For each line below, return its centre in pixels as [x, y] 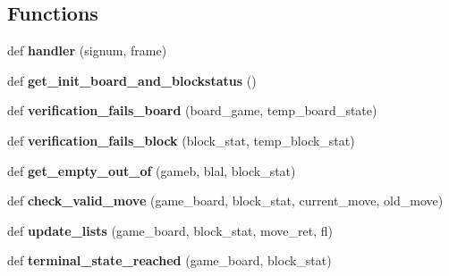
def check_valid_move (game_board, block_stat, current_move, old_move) [225, 201]
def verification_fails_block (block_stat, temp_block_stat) [181, 140]
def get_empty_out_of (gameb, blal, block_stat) [152, 170]
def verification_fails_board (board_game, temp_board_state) [192, 110]
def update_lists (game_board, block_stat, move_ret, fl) [170, 230]
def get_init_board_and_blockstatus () [132, 80]
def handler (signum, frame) [87, 50]
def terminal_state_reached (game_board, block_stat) [169, 260]
